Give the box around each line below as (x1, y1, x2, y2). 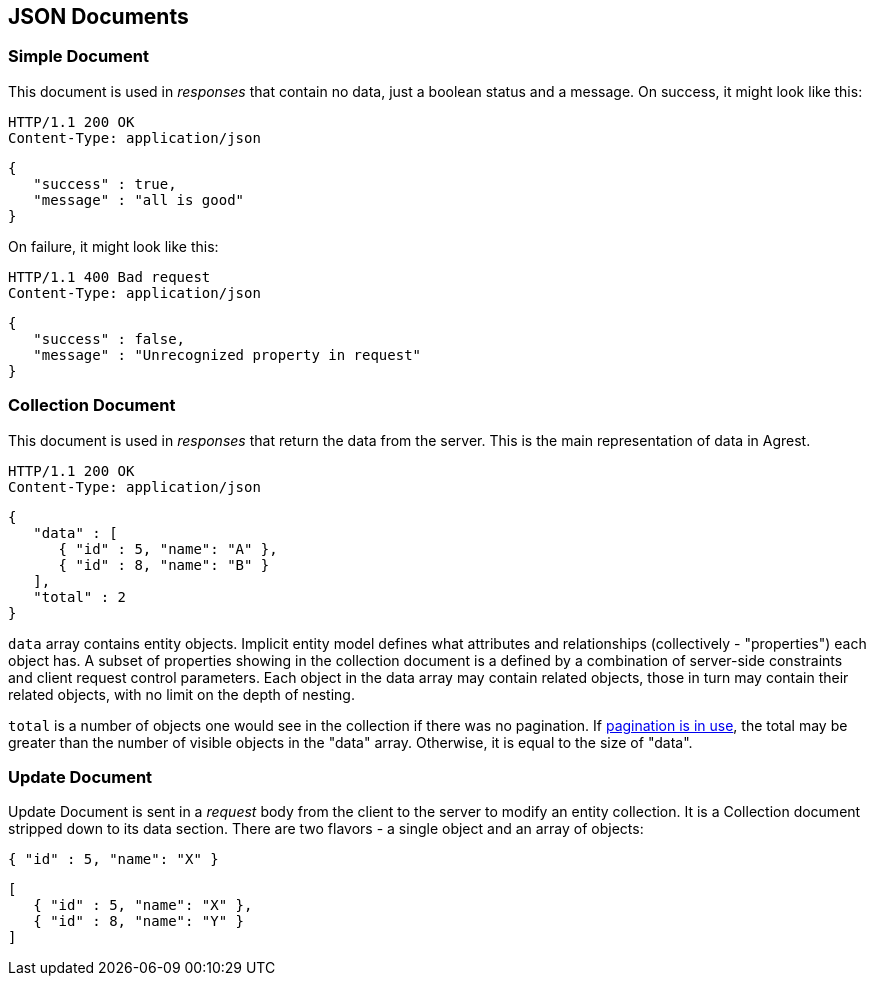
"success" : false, (33, 330, 186, 347)
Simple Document (8, 46, 149, 67)
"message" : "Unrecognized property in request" (33, 346, 422, 363)
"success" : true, (33, 175, 177, 192)
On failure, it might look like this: (8, 237, 219, 255)
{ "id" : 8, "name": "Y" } (33, 913, 245, 930)
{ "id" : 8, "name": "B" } (58, 556, 270, 573)
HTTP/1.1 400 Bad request (8, 268, 211, 285)
